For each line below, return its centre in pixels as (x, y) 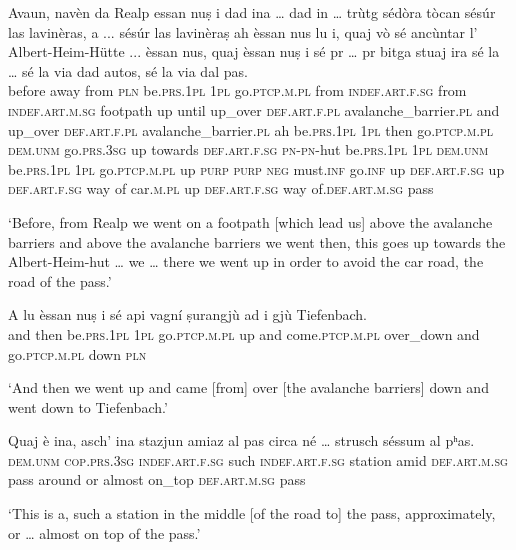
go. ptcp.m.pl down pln (77, 353)
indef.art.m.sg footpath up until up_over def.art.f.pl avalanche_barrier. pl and (254, 109)
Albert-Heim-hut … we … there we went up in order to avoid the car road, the (246, 261)
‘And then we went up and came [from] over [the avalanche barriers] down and (248, 387)
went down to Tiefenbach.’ (88, 406)
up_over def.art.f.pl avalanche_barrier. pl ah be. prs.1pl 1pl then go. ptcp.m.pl (251, 129)
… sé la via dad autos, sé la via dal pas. (128, 70)
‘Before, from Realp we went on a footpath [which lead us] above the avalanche (250, 221)
